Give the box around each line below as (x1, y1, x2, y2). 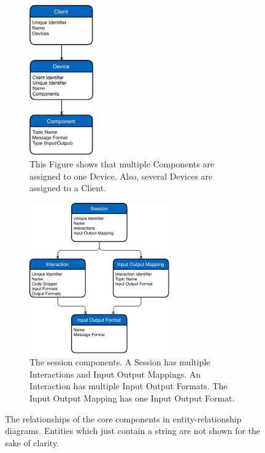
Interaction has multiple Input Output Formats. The (29, 379, 228, 392)
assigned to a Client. (29, 181, 106, 194)
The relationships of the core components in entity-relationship (5, 412, 242, 425)
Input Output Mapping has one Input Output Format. (29, 392, 235, 405)
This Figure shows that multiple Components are (29, 158, 215, 170)
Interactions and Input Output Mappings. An (29, 367, 201, 380)
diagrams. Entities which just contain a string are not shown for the (5, 424, 261, 437)
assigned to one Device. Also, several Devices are (29, 169, 213, 182)
